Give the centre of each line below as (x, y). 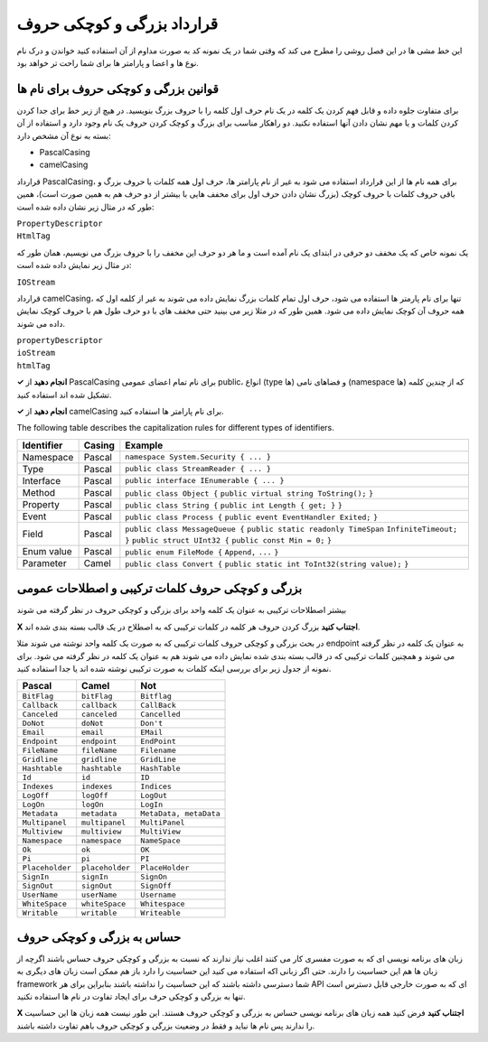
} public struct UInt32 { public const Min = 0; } (229, 540)
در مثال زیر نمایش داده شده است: (74, 265)
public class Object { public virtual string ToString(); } (249, 493)
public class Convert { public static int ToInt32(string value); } (267, 564)
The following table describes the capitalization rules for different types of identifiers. (175, 428)
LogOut (154, 796)
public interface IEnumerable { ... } (205, 481)
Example (144, 445)
